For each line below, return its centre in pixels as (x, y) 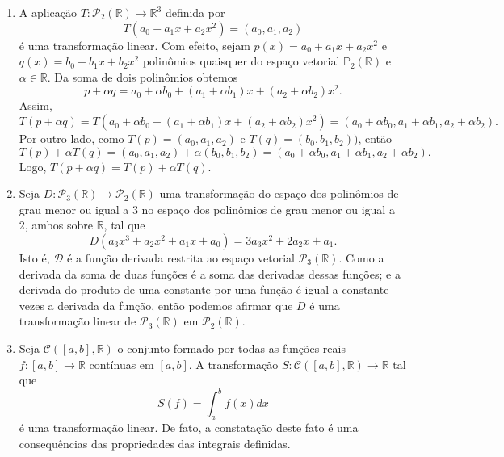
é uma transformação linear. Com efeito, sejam (134, 45)
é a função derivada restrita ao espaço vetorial (181, 258)
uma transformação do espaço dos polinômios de (279, 193)
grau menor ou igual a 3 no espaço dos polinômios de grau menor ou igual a (207, 209)
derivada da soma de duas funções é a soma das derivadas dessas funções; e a (210, 273)
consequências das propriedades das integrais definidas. (155, 443)
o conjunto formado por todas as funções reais (231, 348)
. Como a (361, 258)
